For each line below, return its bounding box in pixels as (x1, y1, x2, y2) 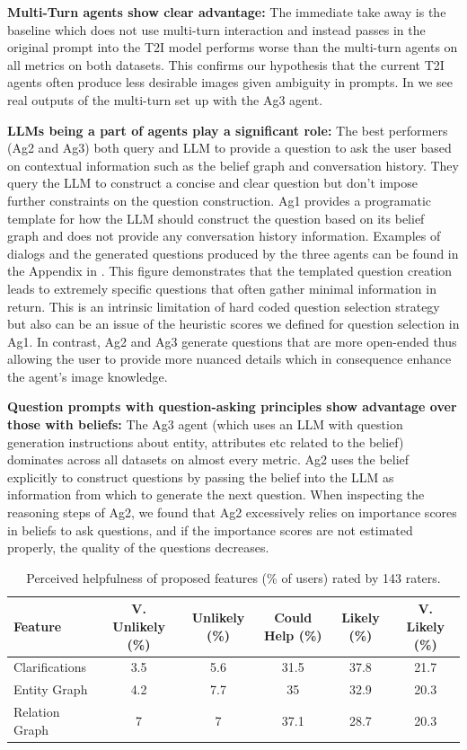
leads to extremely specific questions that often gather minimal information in (7, 278, 436, 297)
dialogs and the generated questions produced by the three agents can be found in (7, 243, 459, 262)
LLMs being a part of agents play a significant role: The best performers (7, 120, 448, 139)
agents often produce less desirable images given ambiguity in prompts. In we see (7, 73, 454, 92)
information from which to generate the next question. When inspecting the (7, 485, 425, 504)
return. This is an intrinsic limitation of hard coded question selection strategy (7, 296, 440, 315)
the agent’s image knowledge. (7, 366, 168, 385)
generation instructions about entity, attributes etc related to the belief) (7, 432, 404, 451)
